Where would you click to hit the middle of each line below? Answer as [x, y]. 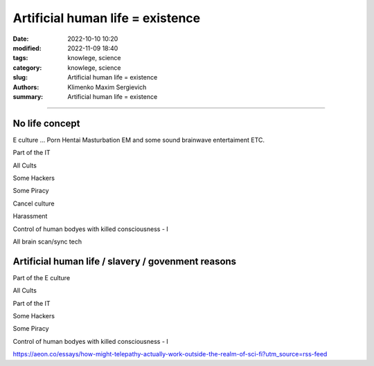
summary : [28, 96]
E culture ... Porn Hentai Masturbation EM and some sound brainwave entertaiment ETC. [139, 140]
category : [27, 67]
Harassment [30, 216]
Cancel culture [34, 203]
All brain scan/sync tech [47, 241]
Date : [21, 39]
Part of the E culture [42, 277]
